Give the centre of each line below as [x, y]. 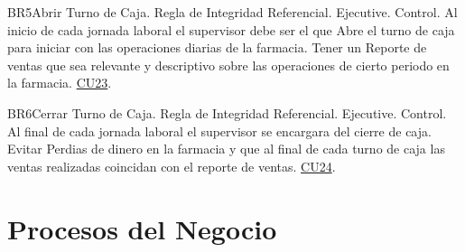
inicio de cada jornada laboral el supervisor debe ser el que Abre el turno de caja [231, 29]
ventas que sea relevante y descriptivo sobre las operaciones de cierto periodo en [228, 65]
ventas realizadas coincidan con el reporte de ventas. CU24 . [172, 166]
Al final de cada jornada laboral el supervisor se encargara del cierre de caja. [219, 131]
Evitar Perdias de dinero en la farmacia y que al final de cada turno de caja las [226, 149]
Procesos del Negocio [142, 228]
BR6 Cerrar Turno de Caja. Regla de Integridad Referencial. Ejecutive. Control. [227, 112]
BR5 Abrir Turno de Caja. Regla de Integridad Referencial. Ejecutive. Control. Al [232, 12]
